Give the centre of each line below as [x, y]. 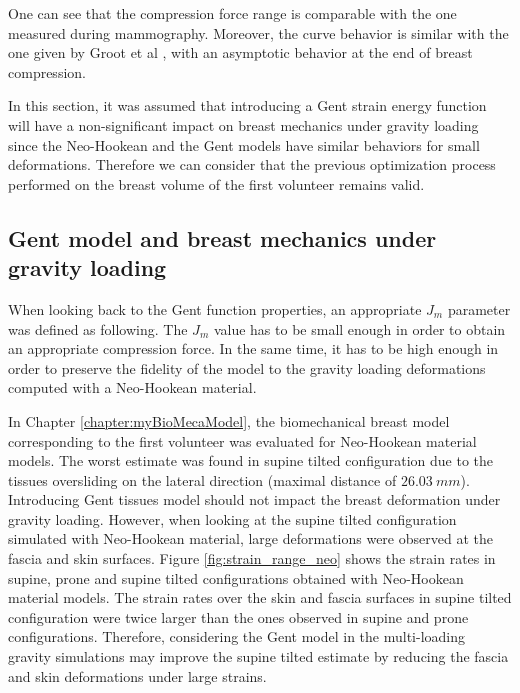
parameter [479, 308]
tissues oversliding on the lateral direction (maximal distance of [202, 479]
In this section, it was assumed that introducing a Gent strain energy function [247, 105]
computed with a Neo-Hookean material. [132, 387]
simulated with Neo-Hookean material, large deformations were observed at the [250, 538]
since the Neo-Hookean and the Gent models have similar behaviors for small [244, 144]
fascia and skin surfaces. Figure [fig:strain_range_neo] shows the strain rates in [252, 558]
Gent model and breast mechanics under [222, 237]
